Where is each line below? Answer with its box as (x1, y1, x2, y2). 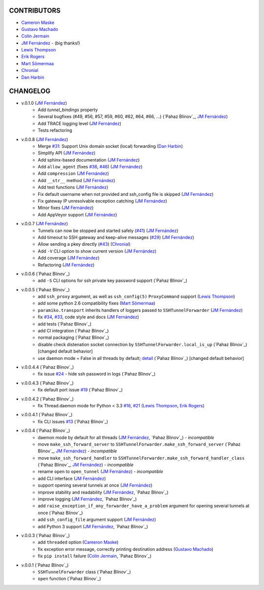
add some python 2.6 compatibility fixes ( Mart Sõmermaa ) (38, 300, 155, 306)
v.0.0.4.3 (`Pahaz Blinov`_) (21, 380, 74, 386)
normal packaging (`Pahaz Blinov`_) (38, 334, 110, 340)
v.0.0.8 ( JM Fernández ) (21, 136, 68, 142)
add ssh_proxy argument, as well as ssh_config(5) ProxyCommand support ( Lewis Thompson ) (38, 294, 235, 300)
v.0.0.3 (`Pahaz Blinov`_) (21, 532, 70, 538)
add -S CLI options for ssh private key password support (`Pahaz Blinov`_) (38, 278, 188, 283)
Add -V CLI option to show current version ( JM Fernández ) (38, 248, 156, 254)
